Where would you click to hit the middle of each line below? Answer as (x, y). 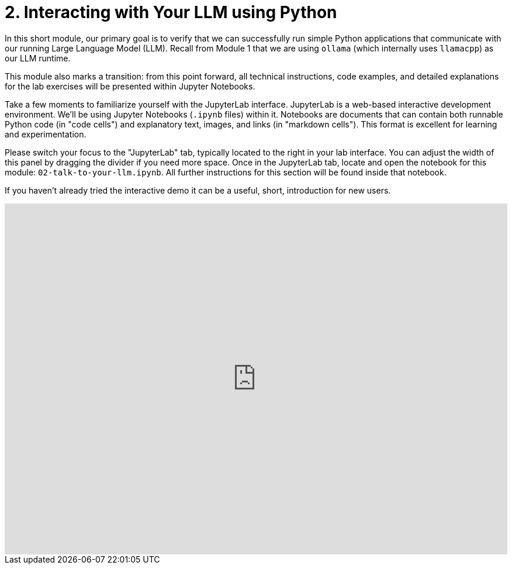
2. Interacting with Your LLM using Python (171, 12)
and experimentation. (46, 134)
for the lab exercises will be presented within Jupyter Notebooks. (130, 86)
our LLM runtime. (38, 58)
